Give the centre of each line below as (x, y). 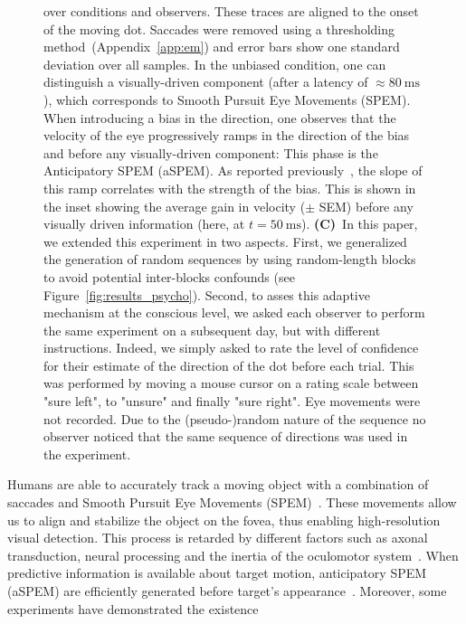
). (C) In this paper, (359, 224)
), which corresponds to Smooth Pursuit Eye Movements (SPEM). (227, 99)
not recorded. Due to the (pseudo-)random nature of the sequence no (235, 418)
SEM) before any (366, 206)
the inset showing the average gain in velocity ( (175, 206)
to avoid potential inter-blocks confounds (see (169, 276)
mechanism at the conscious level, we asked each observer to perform (234, 312)
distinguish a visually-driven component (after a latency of (206, 82)
